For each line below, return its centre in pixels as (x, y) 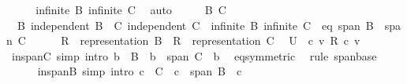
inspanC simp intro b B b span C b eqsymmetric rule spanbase (194, 55)
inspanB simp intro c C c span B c (140, 71)
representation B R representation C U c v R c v (220, 40)
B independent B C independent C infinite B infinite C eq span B (195, 25)
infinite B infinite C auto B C (131, 9)
